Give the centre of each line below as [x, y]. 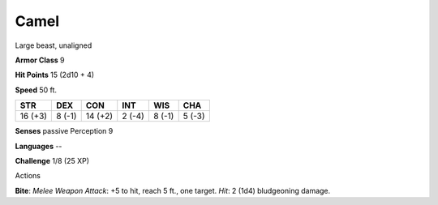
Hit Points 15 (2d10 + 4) [55, 75]
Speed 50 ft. [36, 90]
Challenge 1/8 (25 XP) [52, 160]
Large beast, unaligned [54, 45]
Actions [28, 176]
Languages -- [39, 146]
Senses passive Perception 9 [64, 131]
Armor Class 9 [40, 60]
